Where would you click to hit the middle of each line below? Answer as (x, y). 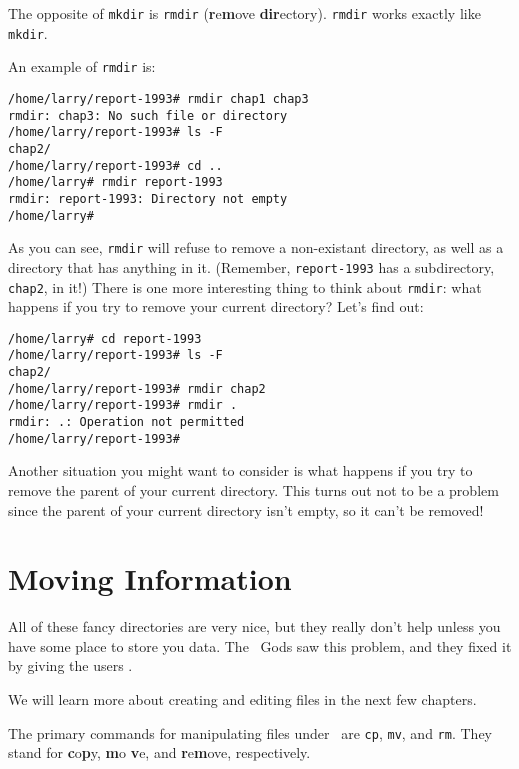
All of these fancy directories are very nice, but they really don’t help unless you (254, 626)
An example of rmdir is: (82, 66)
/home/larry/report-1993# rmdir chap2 (137, 388)
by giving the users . (70, 665)
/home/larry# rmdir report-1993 (115, 182)
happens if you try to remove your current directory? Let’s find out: (216, 306)
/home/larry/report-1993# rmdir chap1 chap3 (158, 98)
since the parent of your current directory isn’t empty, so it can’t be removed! (246, 509)
